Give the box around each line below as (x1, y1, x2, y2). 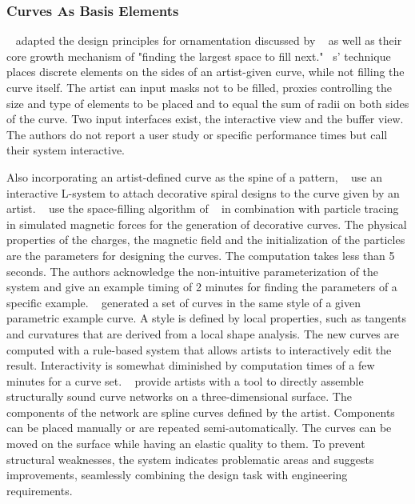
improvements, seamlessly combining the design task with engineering (6, 466, 348, 483)
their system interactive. (6, 142, 125, 158)
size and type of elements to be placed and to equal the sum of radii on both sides (6, 94, 409, 111)
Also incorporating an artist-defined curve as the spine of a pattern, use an (6, 168, 382, 185)
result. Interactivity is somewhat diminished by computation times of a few (6, 357, 375, 374)
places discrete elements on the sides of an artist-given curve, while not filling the (6, 63, 405, 80)
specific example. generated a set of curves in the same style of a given (6, 294, 361, 310)
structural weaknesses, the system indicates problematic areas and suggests (6, 450, 374, 467)
